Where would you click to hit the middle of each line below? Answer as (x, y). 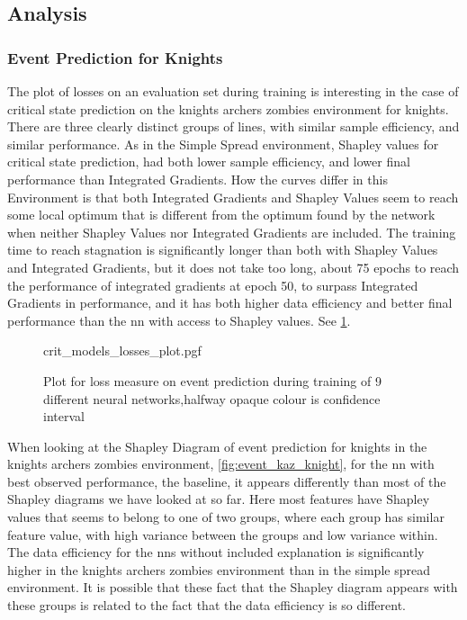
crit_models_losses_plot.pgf (122, 350)
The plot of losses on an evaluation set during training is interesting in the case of (233, 91)
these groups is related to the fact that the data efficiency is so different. (207, 605)
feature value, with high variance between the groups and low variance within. (223, 534)
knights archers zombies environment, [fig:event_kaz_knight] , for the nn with (221, 464)
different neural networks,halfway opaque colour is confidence (212, 398)
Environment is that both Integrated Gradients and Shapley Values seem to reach (233, 197)
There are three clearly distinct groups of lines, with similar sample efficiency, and (233, 126)
